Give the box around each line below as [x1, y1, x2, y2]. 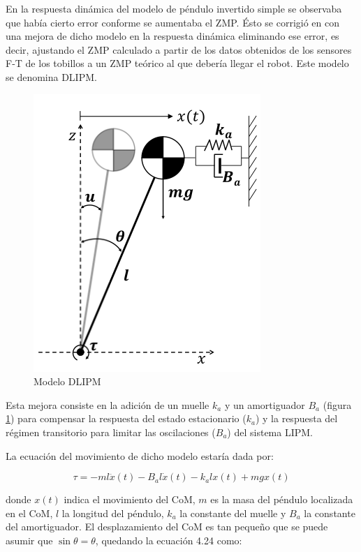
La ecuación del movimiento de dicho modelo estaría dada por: [6, 448, 274, 463]
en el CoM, [6, 505, 53, 520]
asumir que [6, 532, 53, 547]
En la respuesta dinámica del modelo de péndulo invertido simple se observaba [6, 1, 342, 15]
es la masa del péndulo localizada [210, 492, 353, 507]
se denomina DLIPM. [6, 69, 97, 84]
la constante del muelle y [179, 505, 286, 520]
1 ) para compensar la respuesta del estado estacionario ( [6, 411, 246, 426]
